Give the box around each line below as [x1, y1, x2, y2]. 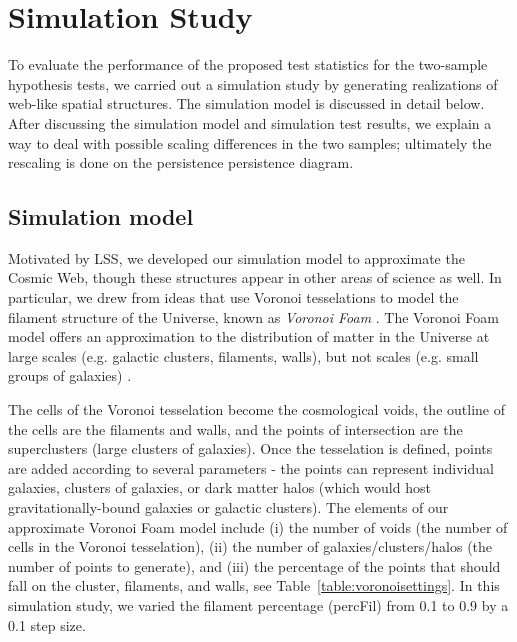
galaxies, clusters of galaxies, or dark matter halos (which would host [8, 477, 431, 498]
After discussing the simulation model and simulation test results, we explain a [8, 112, 492, 133]
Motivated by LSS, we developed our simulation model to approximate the [8, 247, 465, 268]
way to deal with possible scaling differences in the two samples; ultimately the [8, 132, 492, 153]
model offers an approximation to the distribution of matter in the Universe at [8, 326, 490, 347]
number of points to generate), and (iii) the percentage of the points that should [8, 555, 501, 576]
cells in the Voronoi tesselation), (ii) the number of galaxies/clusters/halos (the [8, 536, 493, 557]
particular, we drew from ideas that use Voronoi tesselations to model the [8, 287, 459, 308]
